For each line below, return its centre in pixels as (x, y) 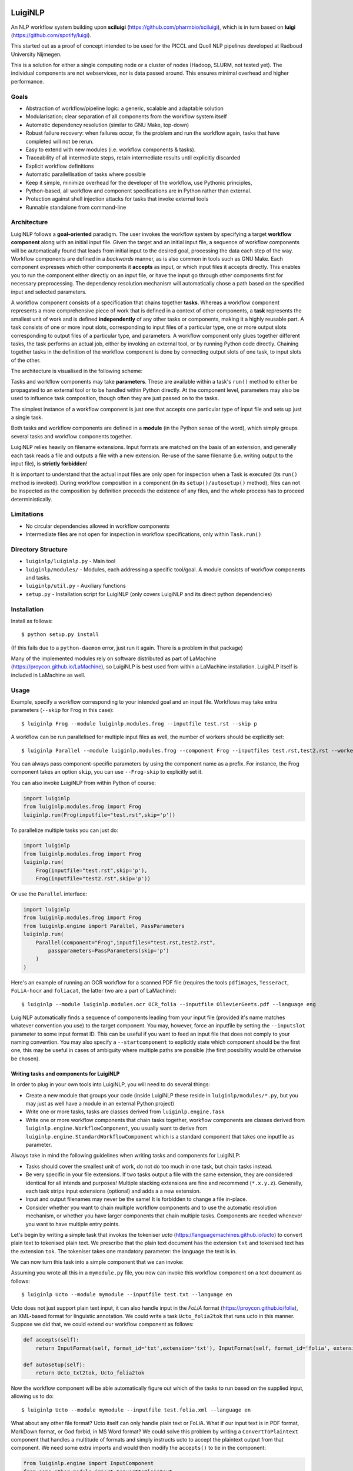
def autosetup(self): (54, 1364)
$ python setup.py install (60, 635)
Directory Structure (39, 549)
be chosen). (26, 1059)
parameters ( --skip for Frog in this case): (62, 710)
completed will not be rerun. (60, 141)
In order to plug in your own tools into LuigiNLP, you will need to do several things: (111, 1084)
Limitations (27, 514)
